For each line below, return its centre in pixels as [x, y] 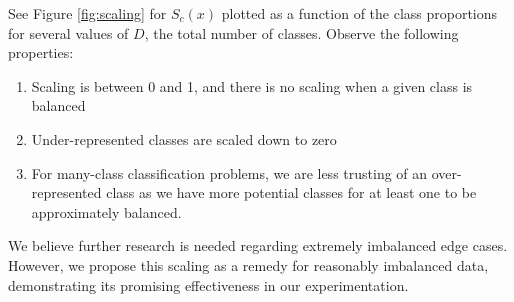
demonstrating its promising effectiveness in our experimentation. [208, 284]
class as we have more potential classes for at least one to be [291, 192]
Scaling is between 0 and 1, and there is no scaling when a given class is [252, 85]
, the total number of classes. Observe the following [301, 32]
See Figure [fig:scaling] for [87, 13]
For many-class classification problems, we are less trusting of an [229, 172]
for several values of [68, 32]
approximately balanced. [106, 211]
